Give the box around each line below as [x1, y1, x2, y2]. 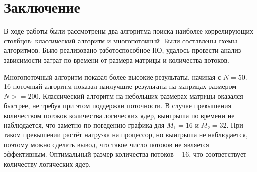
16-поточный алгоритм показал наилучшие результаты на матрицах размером [4, 81, 237, 91]
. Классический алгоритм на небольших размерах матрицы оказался [38, 90, 243, 101]
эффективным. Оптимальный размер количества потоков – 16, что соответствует [4, 149, 247, 159]
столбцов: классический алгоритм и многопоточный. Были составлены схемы [4, 35, 237, 45]
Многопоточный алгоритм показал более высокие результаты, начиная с [4, 71, 221, 82]
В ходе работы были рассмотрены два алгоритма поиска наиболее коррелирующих [4, 26, 254, 36]
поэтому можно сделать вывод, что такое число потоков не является [4, 139, 209, 149]
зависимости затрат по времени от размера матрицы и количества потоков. [4, 54, 229, 65]
